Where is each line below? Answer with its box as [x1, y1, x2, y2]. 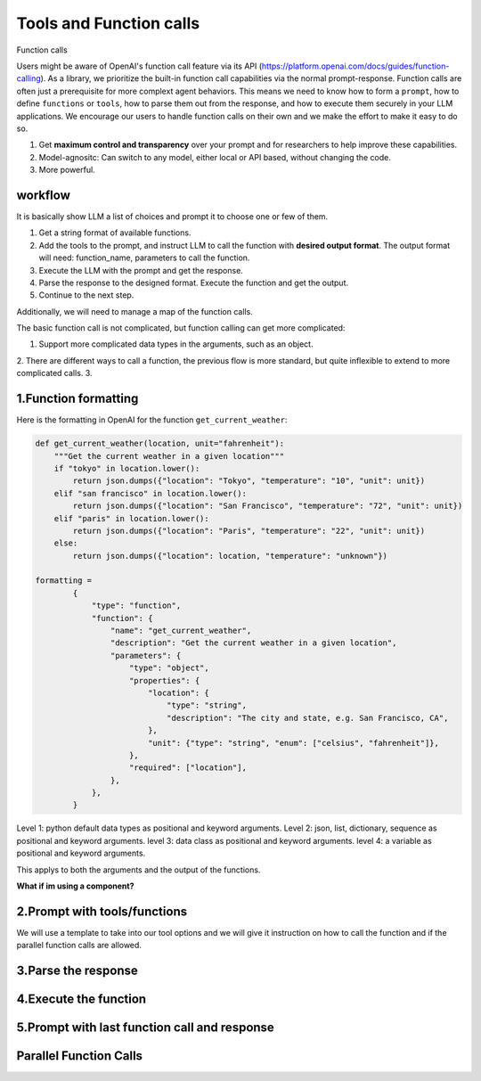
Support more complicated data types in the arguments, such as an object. [38, 339, 314, 349]
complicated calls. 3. [16, 368, 93, 379]
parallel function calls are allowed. [16, 940, 143, 951]
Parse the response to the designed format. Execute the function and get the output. [38, 277, 349, 288]
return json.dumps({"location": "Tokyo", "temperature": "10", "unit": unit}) [72, 476, 426, 486]
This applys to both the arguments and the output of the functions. [16, 864, 261, 875]
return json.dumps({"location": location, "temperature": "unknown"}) [72, 551, 387, 561]
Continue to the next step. [38, 290, 135, 300]
